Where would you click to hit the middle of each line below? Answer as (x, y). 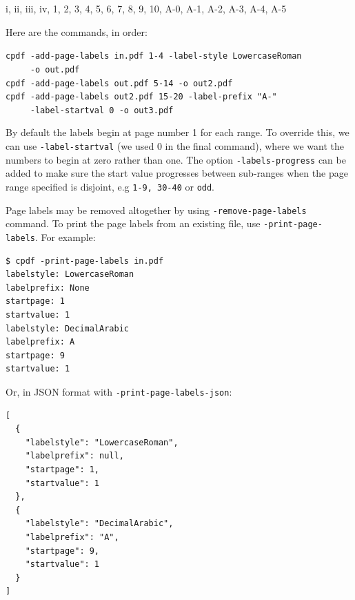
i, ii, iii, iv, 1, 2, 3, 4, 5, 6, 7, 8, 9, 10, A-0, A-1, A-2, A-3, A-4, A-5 (146, 8)
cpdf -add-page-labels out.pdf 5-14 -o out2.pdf (119, 83)
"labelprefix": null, (74, 456)
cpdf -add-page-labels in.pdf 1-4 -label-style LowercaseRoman (154, 56)
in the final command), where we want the (254, 146)
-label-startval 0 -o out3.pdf (102, 110)
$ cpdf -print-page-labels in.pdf (85, 261)
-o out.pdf (55, 69)
